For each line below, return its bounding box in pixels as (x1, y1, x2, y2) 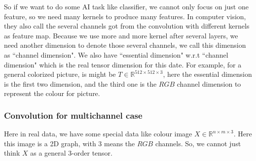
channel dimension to (177, 78, 241, 89)
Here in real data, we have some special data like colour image (4, 129, 192, 139)
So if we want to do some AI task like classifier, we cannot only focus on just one (4, 1, 249, 11)
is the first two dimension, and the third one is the (4, 78, 157, 89)
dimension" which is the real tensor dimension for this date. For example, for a (4, 59, 242, 69)
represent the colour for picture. (4, 88, 100, 98)
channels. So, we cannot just (155, 138, 241, 148)
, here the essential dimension (163, 69, 252, 79)
